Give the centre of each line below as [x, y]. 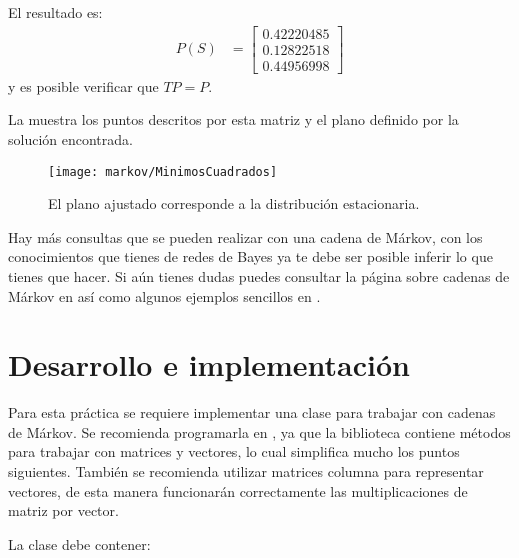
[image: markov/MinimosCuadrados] [163, 171]
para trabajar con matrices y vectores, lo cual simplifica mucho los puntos [234, 451]
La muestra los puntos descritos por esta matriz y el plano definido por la [233, 119]
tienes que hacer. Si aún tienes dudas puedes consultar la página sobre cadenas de [259, 275]
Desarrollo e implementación [209, 364]
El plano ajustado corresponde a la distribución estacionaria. [234, 203]
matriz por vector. [63, 510]
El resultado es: [55, 12]
